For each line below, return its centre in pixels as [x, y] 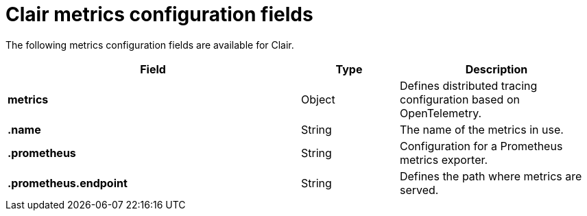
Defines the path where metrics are [491, 176]
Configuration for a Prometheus [481, 146]
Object [318, 99]
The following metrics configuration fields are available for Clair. [150, 45]
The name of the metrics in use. [481, 129]
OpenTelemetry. [441, 113]
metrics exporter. [444, 159]
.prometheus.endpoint [68, 183]
